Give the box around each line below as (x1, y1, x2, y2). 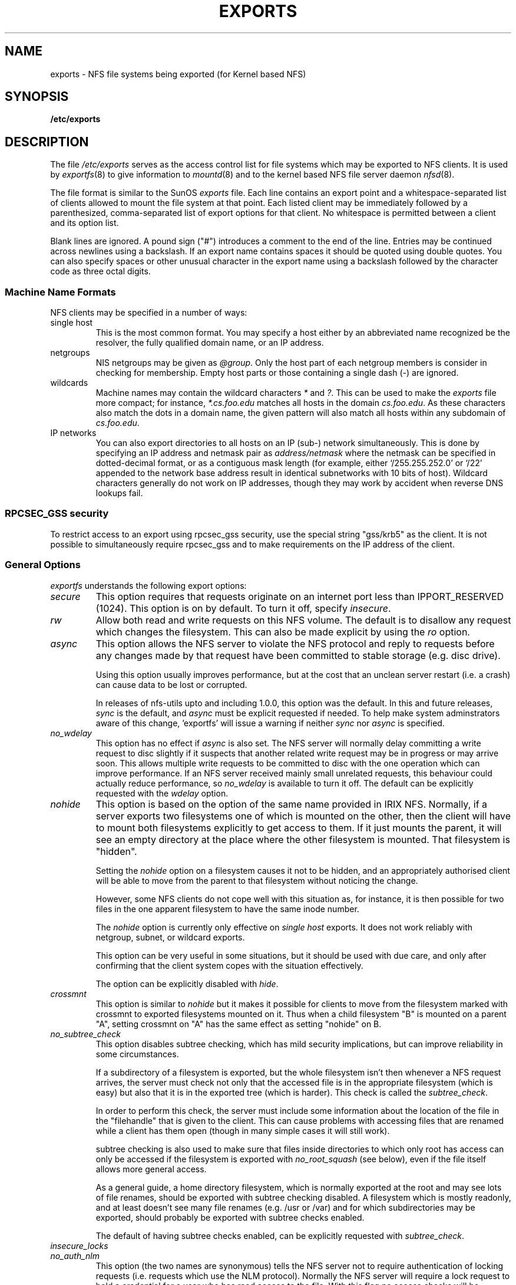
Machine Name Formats (5, 286, 116, 298)
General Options (5, 559, 81, 571)
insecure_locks (50, 1240, 108, 1251)
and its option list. (50, 218, 119, 228)
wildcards (50, 378, 88, 388)
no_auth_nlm (50, 1250, 100, 1261)
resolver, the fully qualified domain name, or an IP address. (95, 337, 324, 348)
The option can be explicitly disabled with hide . (95, 978, 279, 989)
